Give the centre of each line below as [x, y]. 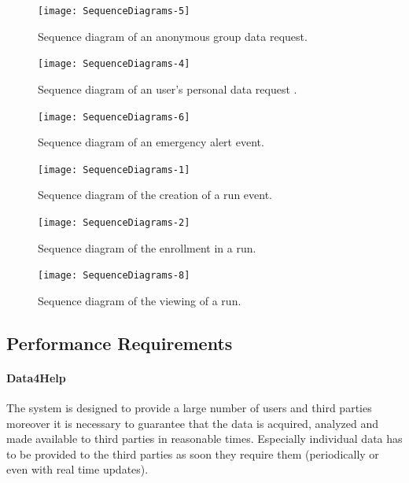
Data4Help [36, 377]
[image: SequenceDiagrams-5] [114, 11]
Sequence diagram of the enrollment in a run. [147, 247]
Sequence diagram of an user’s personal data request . [168, 88]
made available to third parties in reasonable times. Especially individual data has [204, 439]
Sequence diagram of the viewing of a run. [140, 300]
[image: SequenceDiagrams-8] [114, 276]
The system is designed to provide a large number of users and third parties [189, 408]
